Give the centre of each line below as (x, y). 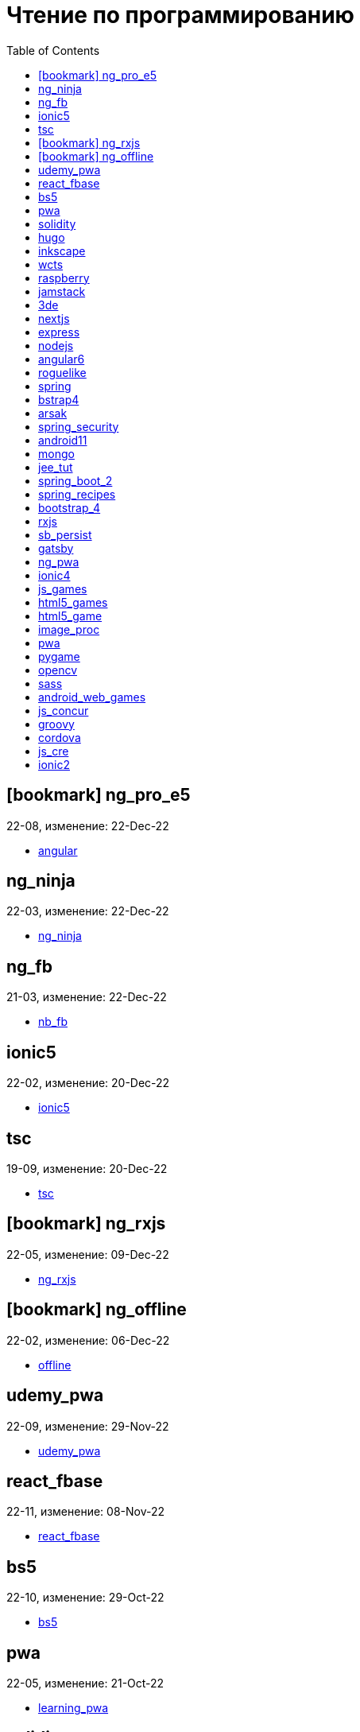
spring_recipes (77, 494)
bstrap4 (59, 399)
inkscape (62, 250)
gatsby (56, 548)
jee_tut (56, 467)
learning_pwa (74, 1708)
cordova (60, 737)
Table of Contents (53, 50)
